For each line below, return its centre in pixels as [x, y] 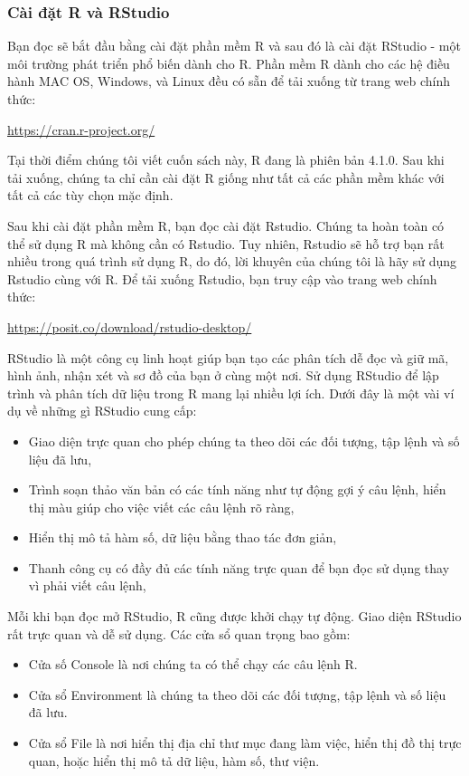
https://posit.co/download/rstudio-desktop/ [130, 326]
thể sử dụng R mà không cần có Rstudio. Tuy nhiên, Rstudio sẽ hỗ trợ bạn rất [226, 243]
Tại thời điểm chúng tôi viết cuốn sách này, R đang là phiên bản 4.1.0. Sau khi [226, 160]
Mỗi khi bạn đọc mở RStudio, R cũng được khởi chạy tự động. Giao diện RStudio [234, 616]
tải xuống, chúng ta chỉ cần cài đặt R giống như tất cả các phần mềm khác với [226, 177]
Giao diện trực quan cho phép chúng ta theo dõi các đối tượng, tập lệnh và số [244, 441]
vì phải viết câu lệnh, [87, 585]
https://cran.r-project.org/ [81, 129]
